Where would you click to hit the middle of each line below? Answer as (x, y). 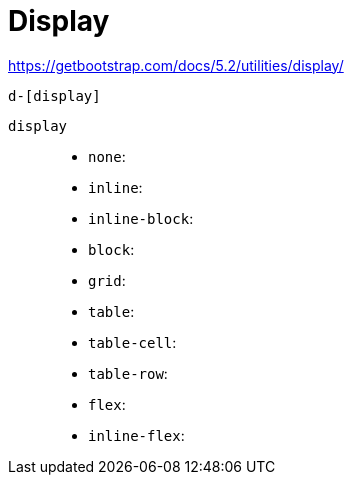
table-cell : (132, 342)
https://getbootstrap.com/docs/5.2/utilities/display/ (176, 65)
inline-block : (141, 218)
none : (107, 156)
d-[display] (54, 95)
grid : (107, 280)
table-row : (128, 373)
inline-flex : (136, 435)
